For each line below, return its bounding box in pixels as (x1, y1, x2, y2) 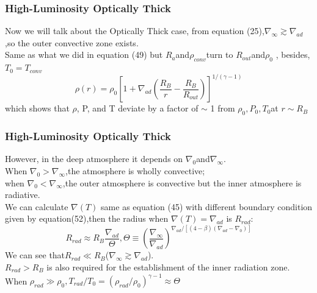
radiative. (5, 188, 40, 201)
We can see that (5, 249, 65, 261)
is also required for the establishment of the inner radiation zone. (46, 260, 290, 273)
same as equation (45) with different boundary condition (101, 200, 313, 213)
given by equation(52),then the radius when (5, 212, 169, 225)
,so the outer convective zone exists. (5, 36, 139, 49)
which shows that (5, 102, 70, 115)
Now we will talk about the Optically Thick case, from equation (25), (5, 24, 264, 37)
